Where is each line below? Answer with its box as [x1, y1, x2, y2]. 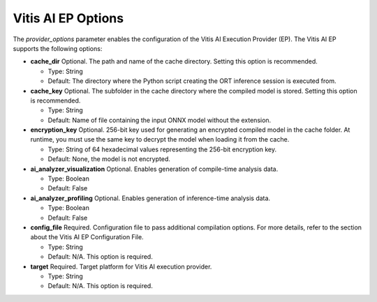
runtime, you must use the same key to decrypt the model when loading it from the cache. [30, 135, 290, 144]
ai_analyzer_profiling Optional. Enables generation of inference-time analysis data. [30, 194, 271, 202]
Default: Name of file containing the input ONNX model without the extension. [47, 116, 272, 124]
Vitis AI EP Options [13, 10, 124, 26]
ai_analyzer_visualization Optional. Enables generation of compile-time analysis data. [30, 165, 279, 173]
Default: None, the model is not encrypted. [47, 155, 171, 163]
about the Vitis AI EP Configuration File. [30, 233, 144, 241]
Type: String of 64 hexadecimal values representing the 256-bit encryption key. [47, 145, 277, 153]
